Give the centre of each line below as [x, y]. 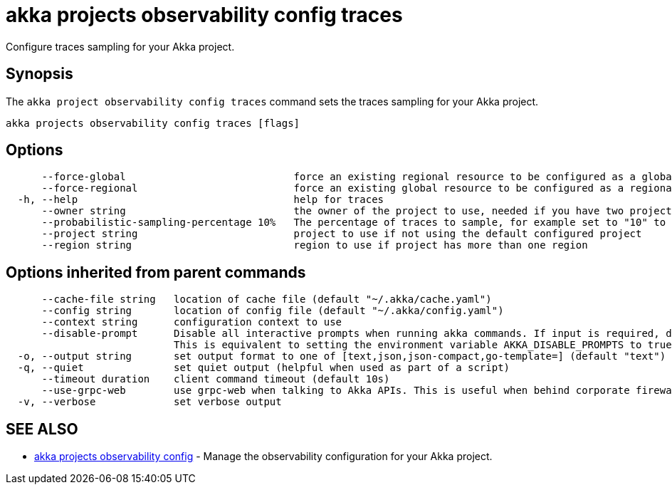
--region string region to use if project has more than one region [315, 245]
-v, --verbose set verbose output [149, 402]
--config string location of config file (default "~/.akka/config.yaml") [273, 311]
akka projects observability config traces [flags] [153, 123]
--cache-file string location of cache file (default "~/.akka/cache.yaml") [267, 299]
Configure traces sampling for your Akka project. [120, 46]
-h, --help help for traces [201, 200]
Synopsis [40, 74]
